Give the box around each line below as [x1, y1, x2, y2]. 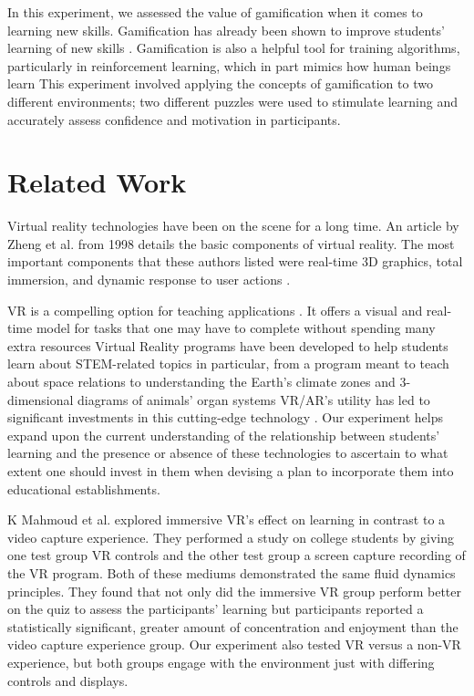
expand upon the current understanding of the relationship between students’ [7, 425, 440, 444]
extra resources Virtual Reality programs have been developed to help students [7, 336, 448, 355]
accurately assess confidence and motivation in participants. [7, 109, 341, 129]
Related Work [7, 163, 187, 201]
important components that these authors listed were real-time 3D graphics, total [7, 252, 463, 271]
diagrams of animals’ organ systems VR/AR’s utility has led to [77, 390, 430, 409]
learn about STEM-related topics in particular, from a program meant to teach [7, 354, 449, 373]
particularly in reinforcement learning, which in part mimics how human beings [7, 56, 451, 75]
